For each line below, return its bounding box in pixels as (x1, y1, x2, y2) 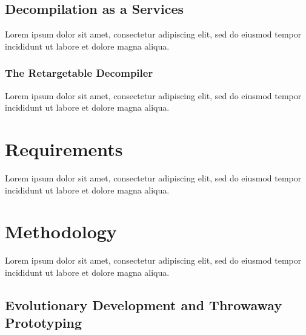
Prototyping (5, 313, 82, 332)
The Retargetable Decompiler (5, 65, 153, 80)
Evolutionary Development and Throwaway (5, 295, 282, 314)
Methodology (5, 219, 117, 244)
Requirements (5, 136, 123, 161)
